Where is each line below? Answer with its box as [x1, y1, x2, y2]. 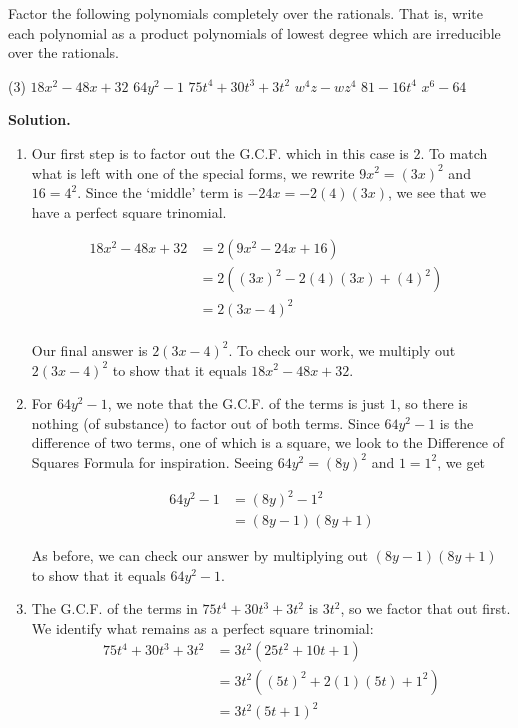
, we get [437, 451, 486, 472]
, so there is [396, 393, 468, 414]
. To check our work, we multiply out [228, 339, 456, 360]
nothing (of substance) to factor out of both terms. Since [31, 412, 380, 433]
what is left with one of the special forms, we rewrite [31, 162, 355, 183]
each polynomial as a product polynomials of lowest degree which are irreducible [8, 22, 501, 43]
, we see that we [388, 182, 487, 203]
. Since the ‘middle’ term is [77, 182, 243, 203]
